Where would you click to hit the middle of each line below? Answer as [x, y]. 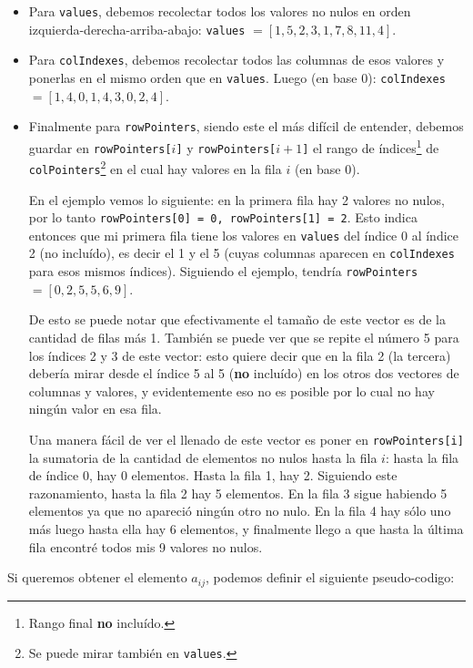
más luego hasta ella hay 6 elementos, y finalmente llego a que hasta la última [246, 528]
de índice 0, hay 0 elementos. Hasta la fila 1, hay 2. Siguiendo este [213, 475]
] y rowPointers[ [226, 147]
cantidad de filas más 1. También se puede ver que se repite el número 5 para [244, 337]
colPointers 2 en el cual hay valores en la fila [155, 167]
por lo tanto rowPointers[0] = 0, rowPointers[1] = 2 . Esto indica [223, 217]
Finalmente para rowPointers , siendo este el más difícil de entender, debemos [246, 126]
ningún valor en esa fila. [95, 409]
